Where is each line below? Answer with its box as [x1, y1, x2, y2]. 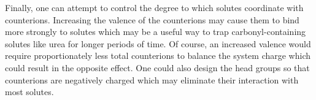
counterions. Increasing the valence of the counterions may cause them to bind [5, 13, 299, 26]
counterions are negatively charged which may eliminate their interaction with [5, 73, 299, 86]
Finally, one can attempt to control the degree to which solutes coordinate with [5, 1, 304, 13]
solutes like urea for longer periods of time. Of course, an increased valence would [5, 37, 311, 50]
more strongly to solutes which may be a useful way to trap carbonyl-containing [5, 25, 306, 38]
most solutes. [5, 85, 54, 98]
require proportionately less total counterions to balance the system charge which [5, 49, 310, 62]
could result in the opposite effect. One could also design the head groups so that [5, 61, 310, 74]
